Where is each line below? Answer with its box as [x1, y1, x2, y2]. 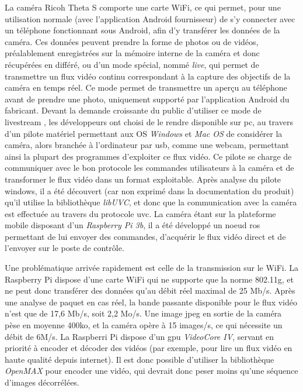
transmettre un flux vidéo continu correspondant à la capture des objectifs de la [5, 70, 291, 82]
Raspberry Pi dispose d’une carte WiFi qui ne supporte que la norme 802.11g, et [5, 273, 294, 285]
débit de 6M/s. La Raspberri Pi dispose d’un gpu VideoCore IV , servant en [5, 330, 274, 342]
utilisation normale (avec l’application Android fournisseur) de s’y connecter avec [5, 12, 295, 25]
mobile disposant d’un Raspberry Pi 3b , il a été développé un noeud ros [5, 219, 260, 231]
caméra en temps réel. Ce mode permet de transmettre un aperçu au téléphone [5, 81, 287, 94]
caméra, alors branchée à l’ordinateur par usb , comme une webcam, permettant [5, 139, 289, 151]
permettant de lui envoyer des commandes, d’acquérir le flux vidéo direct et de [5, 230, 286, 242]
